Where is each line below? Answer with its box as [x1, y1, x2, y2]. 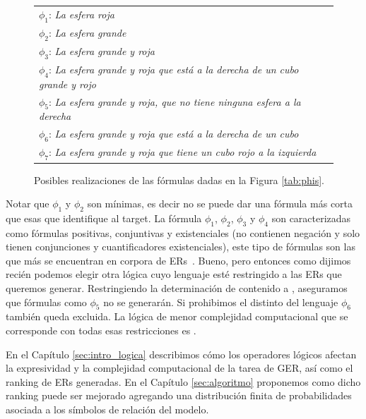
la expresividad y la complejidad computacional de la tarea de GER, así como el [6, 360, 353, 375]
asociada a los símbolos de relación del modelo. [6, 402, 209, 417]
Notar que [6, 196, 49, 211]
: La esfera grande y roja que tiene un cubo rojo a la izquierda [49, 145, 317, 159]
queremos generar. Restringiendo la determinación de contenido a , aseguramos [6, 281, 348, 296]
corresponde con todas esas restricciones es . [6, 323, 196, 338]
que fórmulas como [6, 294, 87, 309]
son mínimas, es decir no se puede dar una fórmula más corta [87, 196, 353, 211]
